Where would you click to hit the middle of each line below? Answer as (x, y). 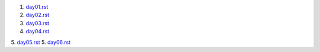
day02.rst (38, 15)
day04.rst (38, 32)
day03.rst (38, 23)
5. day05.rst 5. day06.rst (41, 42)
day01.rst (37, 7)
